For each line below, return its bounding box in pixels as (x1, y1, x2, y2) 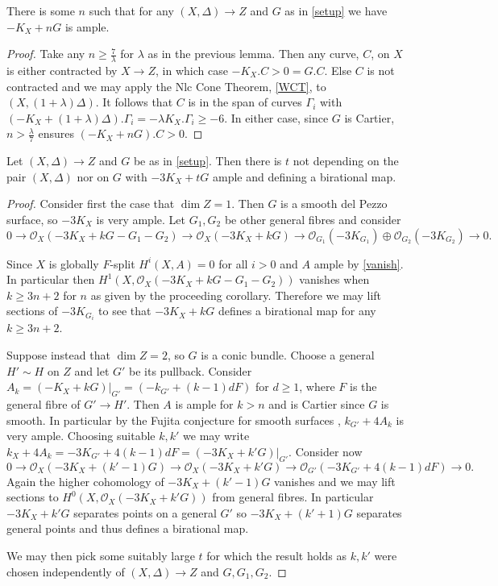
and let (74, 362, 110, 379)
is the (350, 378, 377, 395)
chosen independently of (6, 563, 125, 580)
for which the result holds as (206, 547, 347, 563)
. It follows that (95, 94, 173, 110)
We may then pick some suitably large (6, 547, 195, 563)
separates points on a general (73, 504, 217, 521)
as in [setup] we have (284, 2, 388, 19)
